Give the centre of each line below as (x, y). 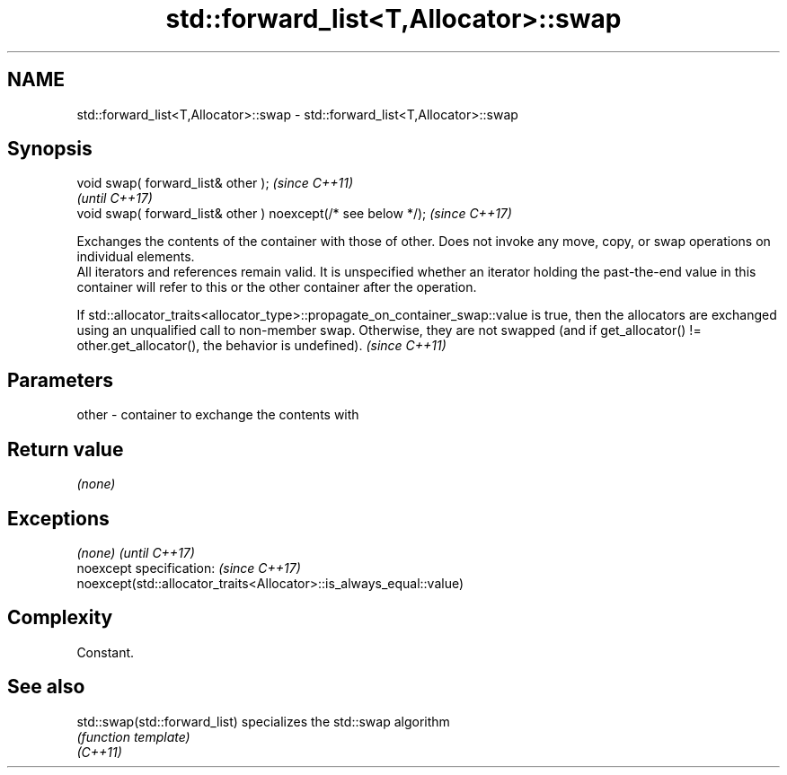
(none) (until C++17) (136, 552)
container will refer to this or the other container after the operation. (277, 287)
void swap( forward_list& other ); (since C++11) (215, 183)
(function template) (133, 736)
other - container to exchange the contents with (218, 415)
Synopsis (50, 149)
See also (46, 687)
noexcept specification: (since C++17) (189, 568)
